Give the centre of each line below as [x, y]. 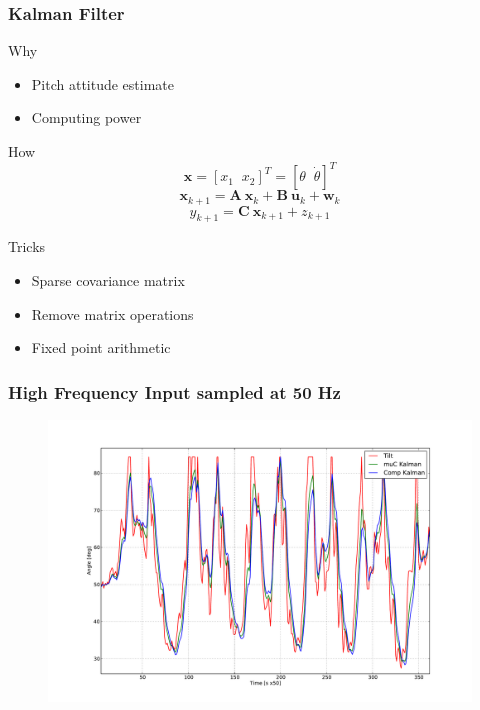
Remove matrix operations [112, 313]
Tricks [27, 246]
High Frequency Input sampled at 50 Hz [174, 391]
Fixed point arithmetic [101, 347]
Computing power [86, 117]
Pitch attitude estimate [103, 83]
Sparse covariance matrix [108, 279]
